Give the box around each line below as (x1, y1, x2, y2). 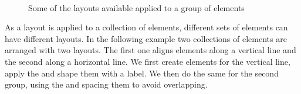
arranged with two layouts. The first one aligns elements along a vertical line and (5, 44, 296, 56)
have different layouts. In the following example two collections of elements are (5, 32, 287, 44)
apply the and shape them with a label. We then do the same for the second (5, 67, 279, 79)
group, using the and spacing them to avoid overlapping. (5, 78, 208, 90)
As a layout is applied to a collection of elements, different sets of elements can (5, 21, 288, 33)
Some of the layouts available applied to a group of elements (28, 1, 245, 13)
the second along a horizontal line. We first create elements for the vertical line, (5, 55, 290, 67)
